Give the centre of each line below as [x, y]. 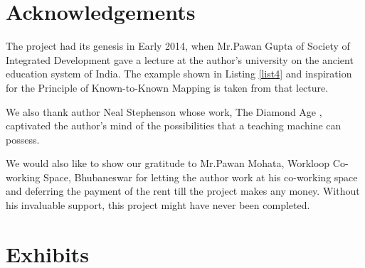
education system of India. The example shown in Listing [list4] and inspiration [179, 74]
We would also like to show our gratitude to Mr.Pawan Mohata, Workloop [168, 163]
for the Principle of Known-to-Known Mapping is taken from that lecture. [167, 87]
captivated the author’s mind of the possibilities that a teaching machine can [174, 125]
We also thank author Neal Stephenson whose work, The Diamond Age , [164, 111]
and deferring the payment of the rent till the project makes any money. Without [183, 191]
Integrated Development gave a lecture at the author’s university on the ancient [180, 59]
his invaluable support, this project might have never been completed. [158, 205]
